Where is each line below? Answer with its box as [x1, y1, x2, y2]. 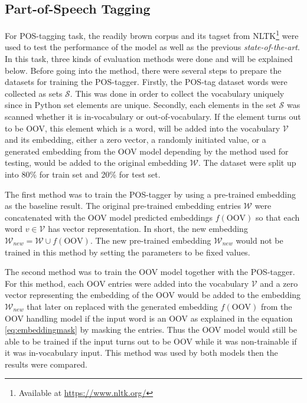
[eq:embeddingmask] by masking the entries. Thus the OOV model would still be [5, 323, 298, 336]
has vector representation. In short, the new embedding [48, 222, 248, 235]
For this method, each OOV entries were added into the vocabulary [5, 277, 249, 289]
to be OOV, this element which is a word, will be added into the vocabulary [5, 122, 280, 134]
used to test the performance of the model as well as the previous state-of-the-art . [5, 41, 300, 53]
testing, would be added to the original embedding [5, 156, 187, 169]
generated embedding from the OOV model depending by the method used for [5, 145, 289, 157]
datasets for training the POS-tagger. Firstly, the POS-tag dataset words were [5, 76, 288, 88]
